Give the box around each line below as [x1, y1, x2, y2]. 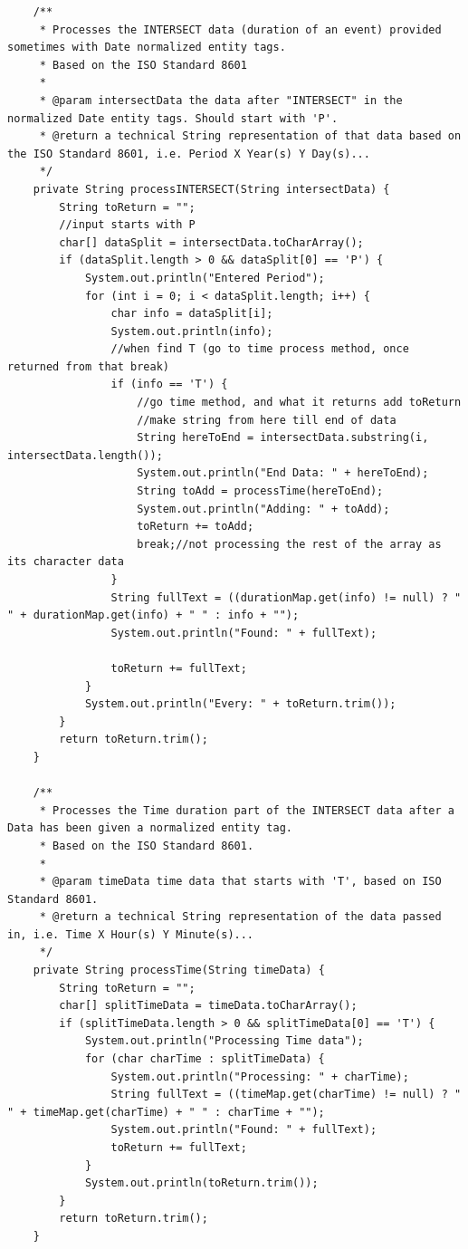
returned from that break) [7, 360, 169, 373]
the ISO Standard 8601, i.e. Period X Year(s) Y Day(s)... [7, 147, 370, 160]
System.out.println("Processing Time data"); [84, 1034, 364, 1048]
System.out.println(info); [110, 324, 273, 338]
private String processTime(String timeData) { [33, 964, 325, 977]
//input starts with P [59, 218, 196, 232]
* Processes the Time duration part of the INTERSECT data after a [39, 803, 454, 817]
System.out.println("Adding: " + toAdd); [137, 502, 390, 515]
